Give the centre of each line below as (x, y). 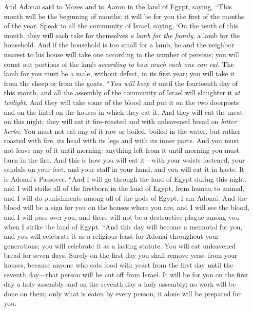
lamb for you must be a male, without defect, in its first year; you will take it (119, 73)
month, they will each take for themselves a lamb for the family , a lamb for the (122, 35)
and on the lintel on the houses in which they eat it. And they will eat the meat (123, 112)
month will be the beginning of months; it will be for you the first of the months (124, 16)
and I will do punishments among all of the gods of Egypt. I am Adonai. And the (126, 197)
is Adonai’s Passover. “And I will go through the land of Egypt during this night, (125, 178)
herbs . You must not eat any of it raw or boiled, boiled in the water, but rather (122, 131)
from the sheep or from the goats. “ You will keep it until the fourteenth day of (121, 83)
